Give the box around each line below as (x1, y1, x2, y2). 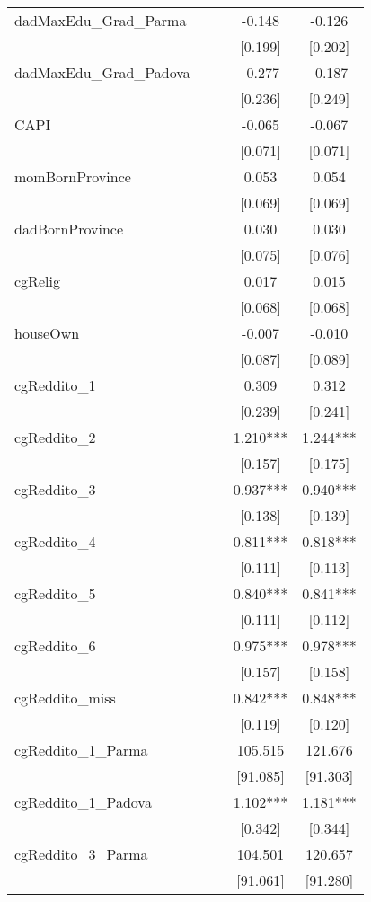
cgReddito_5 (14, 583, 96, 604)
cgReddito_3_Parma (14, 844, 148, 864)
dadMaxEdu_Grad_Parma (14, 10, 187, 31)
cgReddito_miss (14, 687, 116, 708)
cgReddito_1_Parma (14, 739, 148, 760)
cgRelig (14, 270, 60, 291)
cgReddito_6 (14, 635, 96, 656)
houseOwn (14, 323, 80, 343)
